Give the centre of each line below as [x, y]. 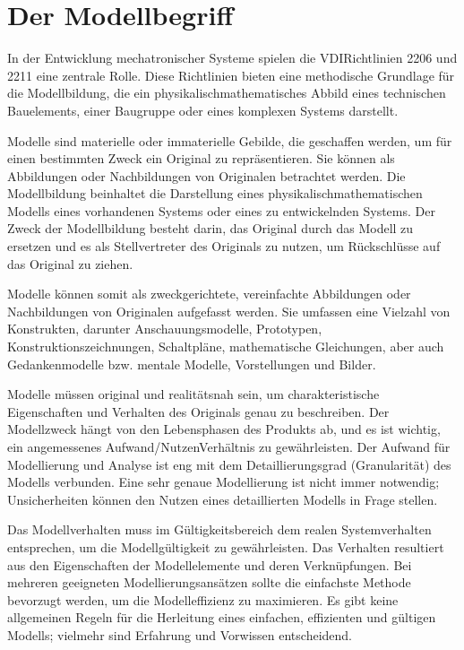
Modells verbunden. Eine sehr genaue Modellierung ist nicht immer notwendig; [223, 482]
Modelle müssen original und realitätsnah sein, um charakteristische [193, 394]
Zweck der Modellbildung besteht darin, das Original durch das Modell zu [211, 228]
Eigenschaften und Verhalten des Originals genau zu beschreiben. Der [198, 411]
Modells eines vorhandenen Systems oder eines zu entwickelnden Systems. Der [221, 210]
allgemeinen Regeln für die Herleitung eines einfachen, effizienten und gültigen [222, 617]
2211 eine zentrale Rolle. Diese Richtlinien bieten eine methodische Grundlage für [231, 75]
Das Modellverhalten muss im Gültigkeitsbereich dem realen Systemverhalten [219, 529]
